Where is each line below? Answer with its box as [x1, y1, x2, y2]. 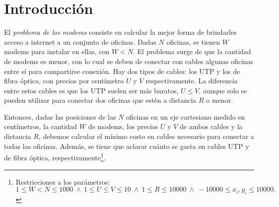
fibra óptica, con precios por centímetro [4, 75, 124, 86]
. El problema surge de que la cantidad [133, 46, 251, 57]
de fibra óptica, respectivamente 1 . [4, 151, 106, 162]
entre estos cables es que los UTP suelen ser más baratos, [4, 85, 179, 95]
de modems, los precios [88, 121, 158, 132]
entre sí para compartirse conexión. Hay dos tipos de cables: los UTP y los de [4, 66, 240, 76]
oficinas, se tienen [166, 36, 220, 47]
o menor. [206, 95, 233, 105]
